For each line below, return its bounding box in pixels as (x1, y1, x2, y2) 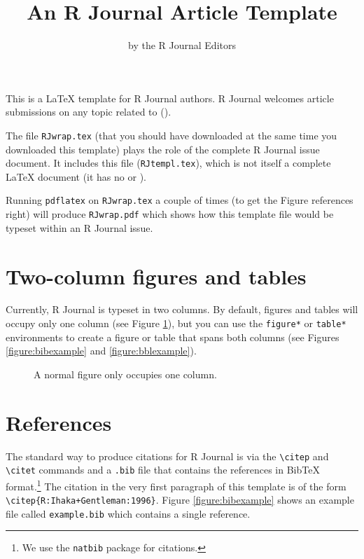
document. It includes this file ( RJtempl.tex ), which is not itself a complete (6, 156, 331, 170)
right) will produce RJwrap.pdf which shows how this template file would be (6, 207, 334, 221)
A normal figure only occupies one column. (34, 366, 217, 381)
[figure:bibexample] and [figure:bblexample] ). (6, 343, 197, 358)
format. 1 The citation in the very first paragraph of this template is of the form (6, 476, 346, 493)
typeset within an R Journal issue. (6, 220, 153, 235)
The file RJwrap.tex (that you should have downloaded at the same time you (6, 127, 337, 142)
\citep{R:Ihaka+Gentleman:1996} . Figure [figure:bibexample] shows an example (6, 492, 354, 507)
